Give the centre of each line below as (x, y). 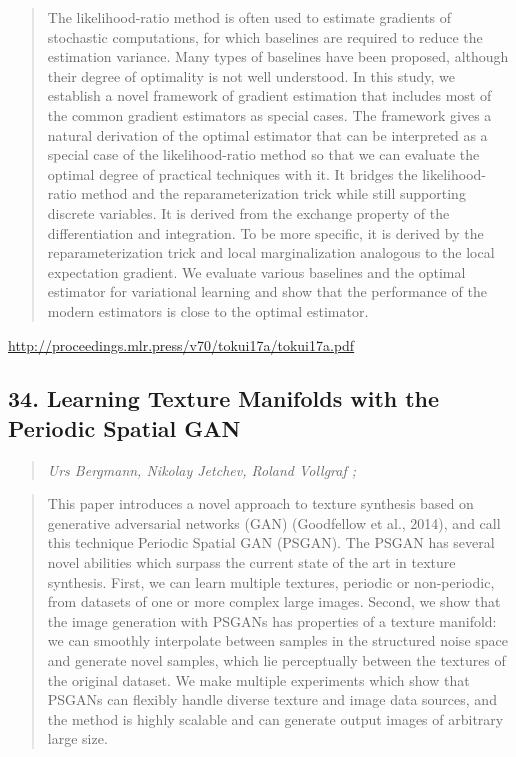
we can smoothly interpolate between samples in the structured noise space (277, 640)
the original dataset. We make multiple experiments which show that (258, 679)
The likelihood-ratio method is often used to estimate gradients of (249, 17)
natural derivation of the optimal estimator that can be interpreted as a (267, 134)
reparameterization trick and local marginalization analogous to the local (271, 252)
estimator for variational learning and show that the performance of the (267, 291)
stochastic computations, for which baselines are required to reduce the (265, 36)
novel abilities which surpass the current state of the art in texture (251, 562)
